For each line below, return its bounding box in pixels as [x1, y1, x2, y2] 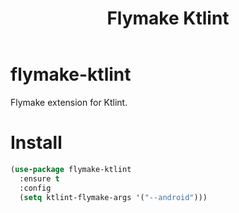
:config [19, 183, 52, 193]
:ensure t [19, 173, 60, 184]
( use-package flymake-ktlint [10, 164, 132, 174]
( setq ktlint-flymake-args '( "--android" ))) [19, 192, 208, 202]
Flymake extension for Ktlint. [10, 96, 128, 108]
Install [10, 132, 63, 154]
